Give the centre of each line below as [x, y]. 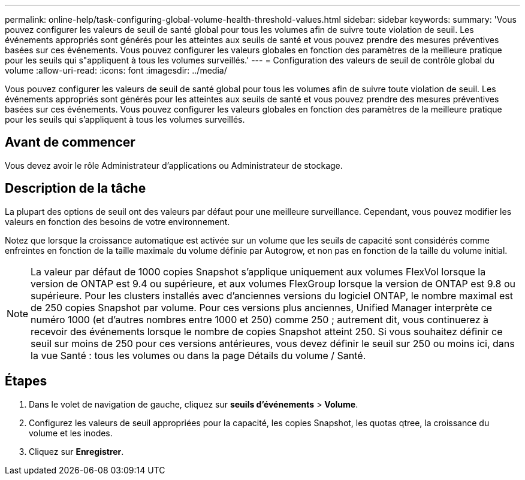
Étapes [26, 381]
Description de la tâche [76, 189]
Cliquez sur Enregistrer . [76, 451]
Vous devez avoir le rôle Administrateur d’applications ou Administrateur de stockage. [174, 165]
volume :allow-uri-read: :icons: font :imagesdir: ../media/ [116, 70]
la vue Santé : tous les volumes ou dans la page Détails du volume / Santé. [198, 355]
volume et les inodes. [71, 433]
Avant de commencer [70, 142]
